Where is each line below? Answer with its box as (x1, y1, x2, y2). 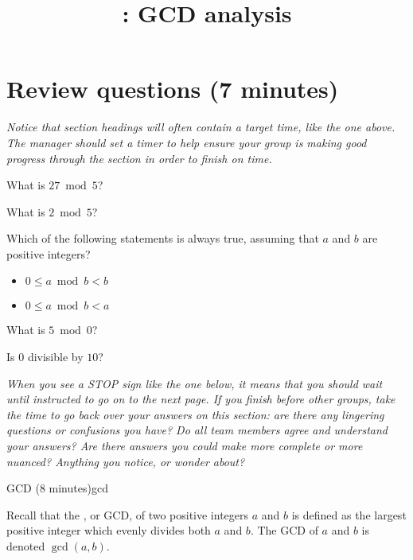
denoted (6, 538, 45, 554)
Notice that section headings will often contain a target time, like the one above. (6, 119, 395, 135)
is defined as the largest (291, 506, 407, 523)
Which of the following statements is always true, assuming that (6, 230, 319, 247)
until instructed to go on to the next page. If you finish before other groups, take (6, 391, 395, 407)
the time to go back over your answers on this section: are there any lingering (6, 406, 384, 422)
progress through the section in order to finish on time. (6, 150, 272, 166)
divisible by (27, 348, 84, 365)
